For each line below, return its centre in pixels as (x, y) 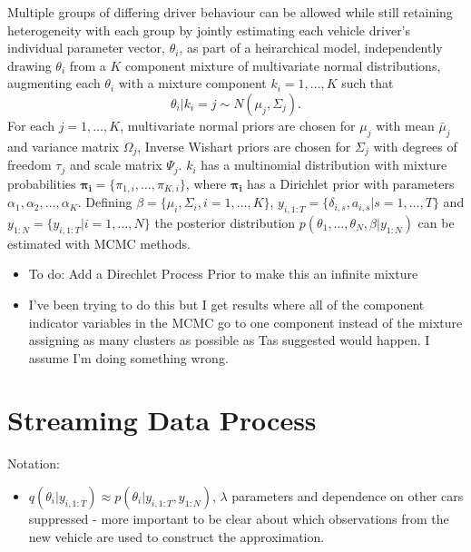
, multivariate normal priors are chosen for (238, 125)
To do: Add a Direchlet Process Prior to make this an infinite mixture (223, 274)
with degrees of (415, 146)
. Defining (105, 202)
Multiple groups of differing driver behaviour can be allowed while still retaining (230, 12)
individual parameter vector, (86, 48)
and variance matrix (63, 146)
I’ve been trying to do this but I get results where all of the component (226, 304)
